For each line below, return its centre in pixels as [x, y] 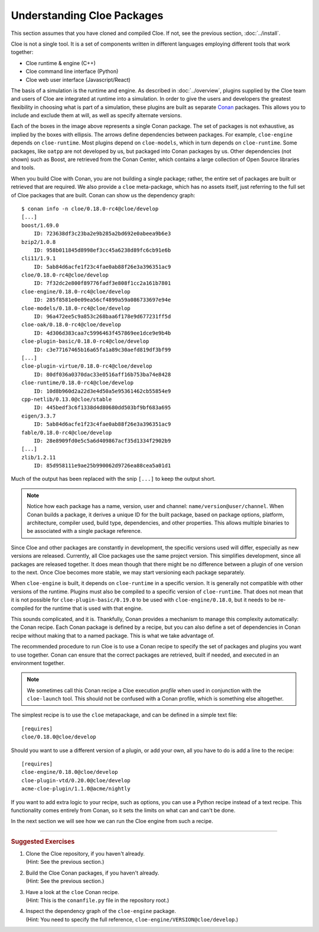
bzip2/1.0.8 [39, 242]
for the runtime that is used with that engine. [89, 608]
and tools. [23, 168]
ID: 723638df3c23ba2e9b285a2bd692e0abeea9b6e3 [102, 234]
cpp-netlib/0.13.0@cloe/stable [67, 399]
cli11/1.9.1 [39, 258]
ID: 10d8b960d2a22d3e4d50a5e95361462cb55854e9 [102, 391]
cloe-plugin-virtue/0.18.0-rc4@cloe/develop [87, 366]
